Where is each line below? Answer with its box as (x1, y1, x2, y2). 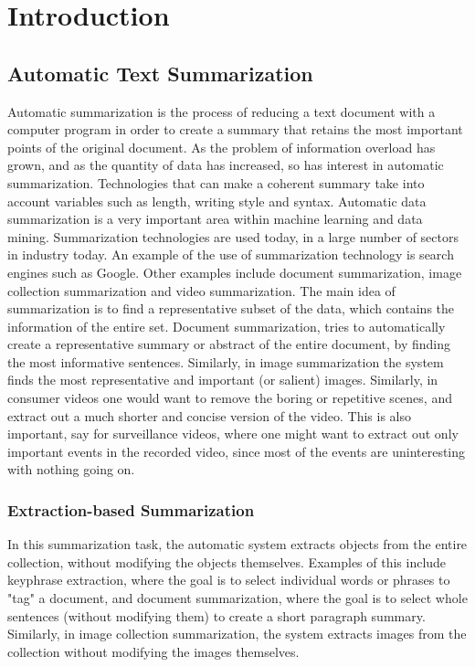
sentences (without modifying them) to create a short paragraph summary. (7, 606, 426, 625)
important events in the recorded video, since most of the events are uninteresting (7, 441, 466, 461)
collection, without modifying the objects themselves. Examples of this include (7, 552, 447, 571)
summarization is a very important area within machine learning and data (7, 209, 423, 228)
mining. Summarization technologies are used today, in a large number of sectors (7, 227, 459, 246)
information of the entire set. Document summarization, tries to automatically (7, 316, 446, 335)
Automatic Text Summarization (7, 58, 313, 87)
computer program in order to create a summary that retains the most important (7, 120, 463, 139)
